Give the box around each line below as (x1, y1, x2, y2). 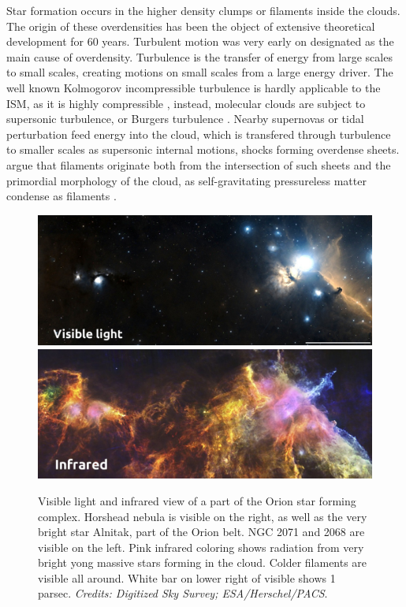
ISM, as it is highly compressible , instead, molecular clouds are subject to (6, 95, 366, 111)
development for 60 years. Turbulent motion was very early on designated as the (6, 33, 394, 50)
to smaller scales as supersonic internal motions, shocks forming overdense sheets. (6, 141, 400, 158)
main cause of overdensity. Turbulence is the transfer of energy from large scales (6, 48, 393, 65)
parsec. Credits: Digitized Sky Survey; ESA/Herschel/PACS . (38, 585, 328, 601)
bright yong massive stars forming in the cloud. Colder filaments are (38, 554, 367, 571)
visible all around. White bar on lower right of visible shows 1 (38, 569, 336, 586)
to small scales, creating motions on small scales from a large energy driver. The (6, 64, 393, 80)
